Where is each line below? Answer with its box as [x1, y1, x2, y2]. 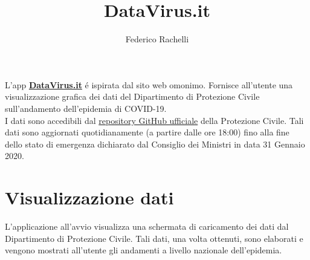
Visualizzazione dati [5, 185, 174, 210]
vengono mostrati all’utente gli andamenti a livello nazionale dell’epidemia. [5, 244, 282, 256]
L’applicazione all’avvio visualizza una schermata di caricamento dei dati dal [5, 220, 289, 232]
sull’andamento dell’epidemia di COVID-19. [5, 102, 167, 114]
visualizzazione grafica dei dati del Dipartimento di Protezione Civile [5, 90, 260, 103]
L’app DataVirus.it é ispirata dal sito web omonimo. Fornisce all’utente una [5, 78, 293, 91]
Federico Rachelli [125, 33, 189, 45]
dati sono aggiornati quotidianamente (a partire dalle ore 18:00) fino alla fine [5, 126, 289, 138]
